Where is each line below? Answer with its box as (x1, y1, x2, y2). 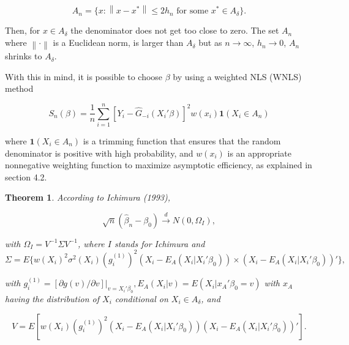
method (5, 82, 34, 95)
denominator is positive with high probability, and (5, 146, 193, 159)
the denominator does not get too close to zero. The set (70, 24, 279, 37)
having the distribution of (5, 292, 100, 305)
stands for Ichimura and (114, 237, 205, 250)
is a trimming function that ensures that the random (83, 134, 281, 147)
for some (176, 7, 209, 16)
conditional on (114, 292, 168, 305)
